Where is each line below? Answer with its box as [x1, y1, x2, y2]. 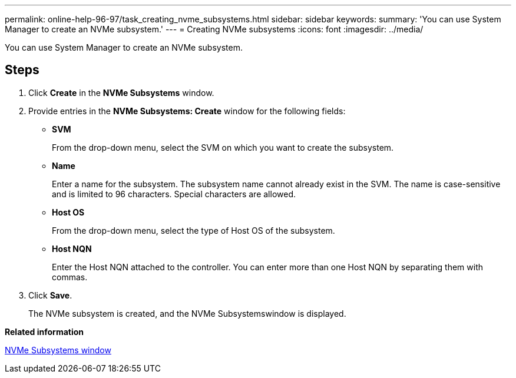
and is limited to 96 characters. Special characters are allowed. [52, 188, 296, 199]
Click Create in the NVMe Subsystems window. [28, 87, 214, 98]
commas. [52, 271, 88, 282]
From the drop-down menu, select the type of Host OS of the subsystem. [52, 225, 335, 236]
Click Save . [28, 290, 72, 300]
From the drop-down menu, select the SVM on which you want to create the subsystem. [52, 142, 394, 152]
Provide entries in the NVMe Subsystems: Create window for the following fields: [28, 105, 346, 116]
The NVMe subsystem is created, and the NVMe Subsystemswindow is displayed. [28, 308, 346, 319]
